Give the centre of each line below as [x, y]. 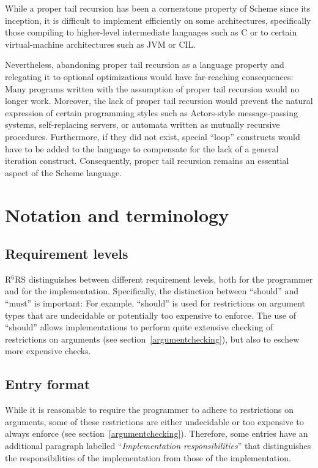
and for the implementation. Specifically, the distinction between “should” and [152, 291]
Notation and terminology [117, 214]
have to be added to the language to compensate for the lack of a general [142, 148]
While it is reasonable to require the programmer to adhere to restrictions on [149, 410]
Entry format [48, 384]
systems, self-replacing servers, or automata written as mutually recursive [142, 124]
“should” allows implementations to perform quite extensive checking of [139, 327]
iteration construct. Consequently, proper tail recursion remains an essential [147, 161]
